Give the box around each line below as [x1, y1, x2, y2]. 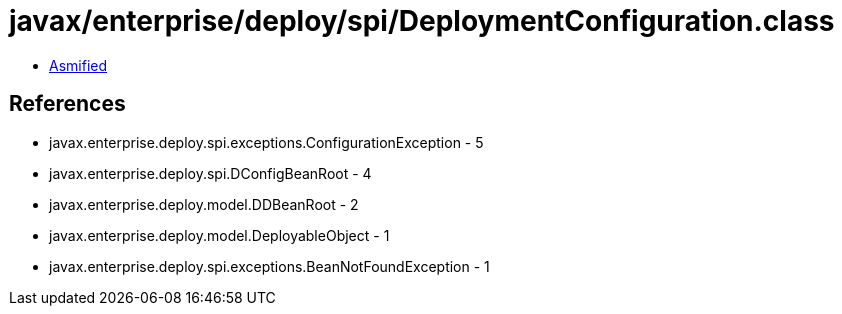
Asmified [49, 56, 108, 74]
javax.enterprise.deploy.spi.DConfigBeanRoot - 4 [49, 164, 372, 182]
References [9, 91, 126, 117]
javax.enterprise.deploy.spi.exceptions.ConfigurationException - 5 [49, 133, 484, 151]
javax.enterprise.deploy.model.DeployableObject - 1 [49, 226, 390, 244]
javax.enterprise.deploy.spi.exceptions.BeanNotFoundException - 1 [49, 257, 490, 275]
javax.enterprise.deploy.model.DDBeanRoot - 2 [49, 195, 359, 213]
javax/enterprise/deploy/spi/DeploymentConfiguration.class [9, 4, 835, 38]
